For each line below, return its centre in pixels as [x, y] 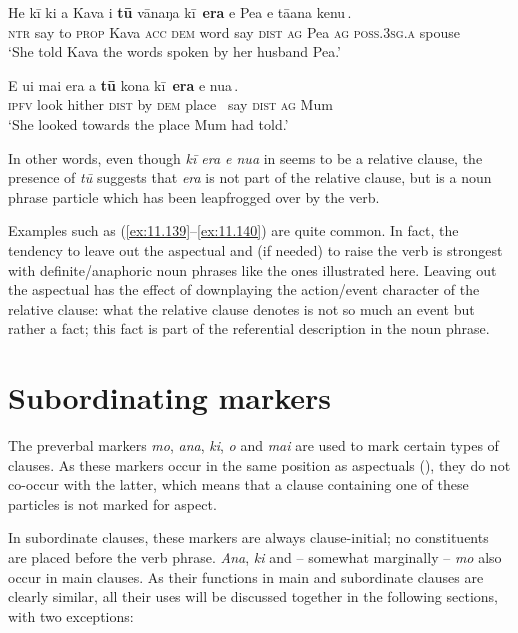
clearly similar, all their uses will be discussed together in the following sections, [253, 596]
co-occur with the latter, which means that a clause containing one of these [238, 484]
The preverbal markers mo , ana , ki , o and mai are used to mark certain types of [253, 445]
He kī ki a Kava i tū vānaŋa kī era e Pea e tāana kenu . [180, 12]
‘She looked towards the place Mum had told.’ [148, 123]
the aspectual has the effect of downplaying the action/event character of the [244, 289]
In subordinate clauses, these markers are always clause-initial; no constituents [248, 537]
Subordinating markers [170, 397]
